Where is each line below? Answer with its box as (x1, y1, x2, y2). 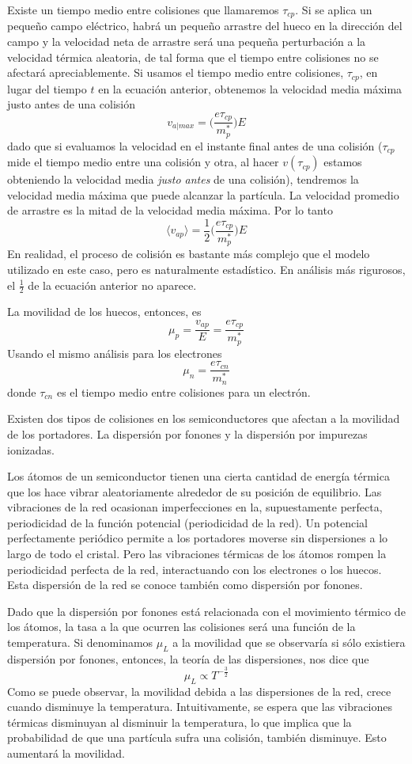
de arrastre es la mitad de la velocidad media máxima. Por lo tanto (7, 202, 333, 219)
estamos (323, 154, 362, 170)
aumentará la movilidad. (7, 744, 126, 761)
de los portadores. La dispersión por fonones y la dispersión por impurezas (7, 425, 368, 442)
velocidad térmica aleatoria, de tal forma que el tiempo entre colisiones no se (7, 48, 379, 65)
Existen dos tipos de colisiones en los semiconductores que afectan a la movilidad (7, 410, 400, 427)
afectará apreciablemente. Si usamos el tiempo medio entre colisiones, (7, 64, 344, 81)
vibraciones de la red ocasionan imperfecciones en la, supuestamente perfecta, (7, 499, 383, 515)
